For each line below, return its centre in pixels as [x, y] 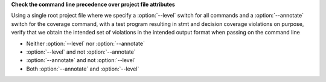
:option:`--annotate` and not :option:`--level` [81, 60]
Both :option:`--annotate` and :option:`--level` [83, 69]
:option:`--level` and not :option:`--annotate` [81, 52]
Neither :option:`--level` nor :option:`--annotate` [85, 43]
